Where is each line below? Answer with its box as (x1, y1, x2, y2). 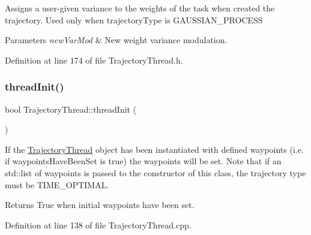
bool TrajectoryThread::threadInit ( (5, 103, 137, 115)
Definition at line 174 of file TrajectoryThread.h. (5, 53, 183, 66)
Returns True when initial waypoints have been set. (5, 198, 195, 211)
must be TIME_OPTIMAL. (5, 178, 109, 191)
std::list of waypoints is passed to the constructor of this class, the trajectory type (5, 166, 306, 179)
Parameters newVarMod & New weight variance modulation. (5, 34, 228, 46)
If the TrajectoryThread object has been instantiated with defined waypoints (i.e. (5, 143, 304, 155)
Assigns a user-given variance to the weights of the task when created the (5, 2, 275, 14)
